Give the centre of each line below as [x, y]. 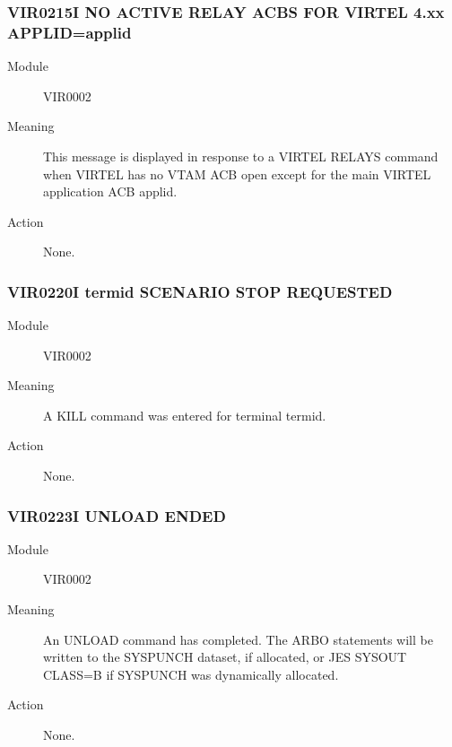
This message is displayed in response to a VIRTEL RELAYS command [241, 156]
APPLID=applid [70, 32]
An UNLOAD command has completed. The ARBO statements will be [238, 639]
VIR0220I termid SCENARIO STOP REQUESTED [200, 291]
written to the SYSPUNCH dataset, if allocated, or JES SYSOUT [225, 657]
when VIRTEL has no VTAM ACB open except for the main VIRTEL [237, 174]
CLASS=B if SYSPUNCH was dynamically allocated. [191, 674]
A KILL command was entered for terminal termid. [185, 415]
